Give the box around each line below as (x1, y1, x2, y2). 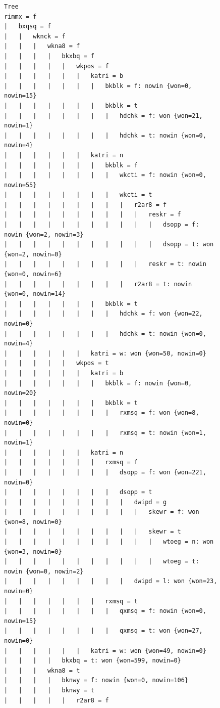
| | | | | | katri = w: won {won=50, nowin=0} (4, 349, 206, 357)
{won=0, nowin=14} (4, 290, 66, 298)
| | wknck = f (4, 32, 66, 40)
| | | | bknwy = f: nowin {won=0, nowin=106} (4, 677, 189, 684)
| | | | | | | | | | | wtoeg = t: (4, 558, 199, 565)
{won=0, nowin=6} (4, 271, 62, 278)
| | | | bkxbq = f (4, 52, 94, 60)
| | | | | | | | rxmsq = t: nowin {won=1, (4, 429, 206, 436)
